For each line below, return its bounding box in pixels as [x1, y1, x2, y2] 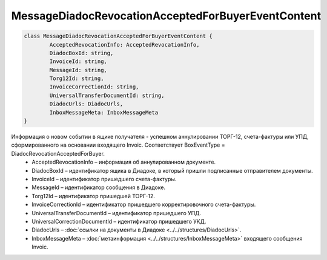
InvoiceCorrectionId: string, [49, 84, 139, 90]
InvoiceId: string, [49, 58, 107, 65]
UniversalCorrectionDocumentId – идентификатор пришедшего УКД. [31, 218, 206, 225]
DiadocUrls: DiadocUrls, [49, 101, 124, 107]
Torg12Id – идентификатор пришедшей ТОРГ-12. [31, 192, 156, 199]
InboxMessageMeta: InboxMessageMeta [49, 109, 159, 116]
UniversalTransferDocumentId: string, [49, 92, 165, 99]
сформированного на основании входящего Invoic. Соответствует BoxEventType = [11, 141, 225, 148]
